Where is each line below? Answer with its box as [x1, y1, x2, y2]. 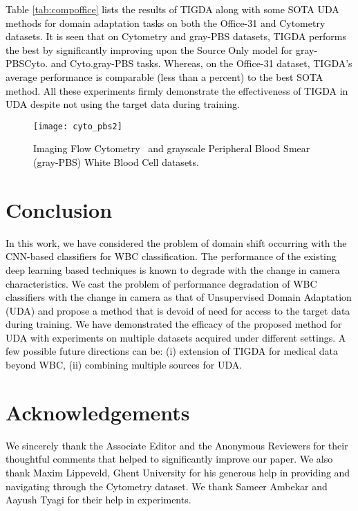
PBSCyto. [6, 56, 48, 71]
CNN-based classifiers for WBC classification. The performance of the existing [6, 249, 337, 263]
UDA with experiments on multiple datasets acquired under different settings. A [6, 330, 346, 344]
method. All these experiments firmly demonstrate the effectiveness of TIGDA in [6, 83, 348, 97]
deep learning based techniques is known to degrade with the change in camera [6, 262, 340, 277]
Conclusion [6, 195, 113, 223]
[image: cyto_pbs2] [33, 121, 122, 131]
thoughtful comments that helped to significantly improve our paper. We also [6, 452, 333, 466]
